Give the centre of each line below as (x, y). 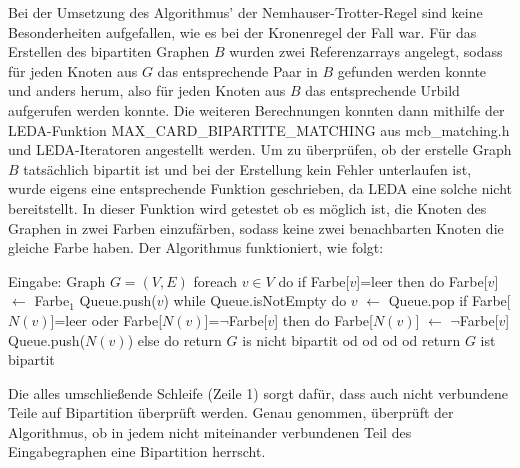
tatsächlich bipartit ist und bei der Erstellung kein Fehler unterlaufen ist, (247, 168)
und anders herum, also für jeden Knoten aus (147, 90)
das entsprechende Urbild (382, 90)
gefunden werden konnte (412, 70)
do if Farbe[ (314, 280)
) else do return (174, 339)
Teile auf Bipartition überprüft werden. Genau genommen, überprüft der (231, 412)
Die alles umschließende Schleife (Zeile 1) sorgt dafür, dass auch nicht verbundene (258, 392)
